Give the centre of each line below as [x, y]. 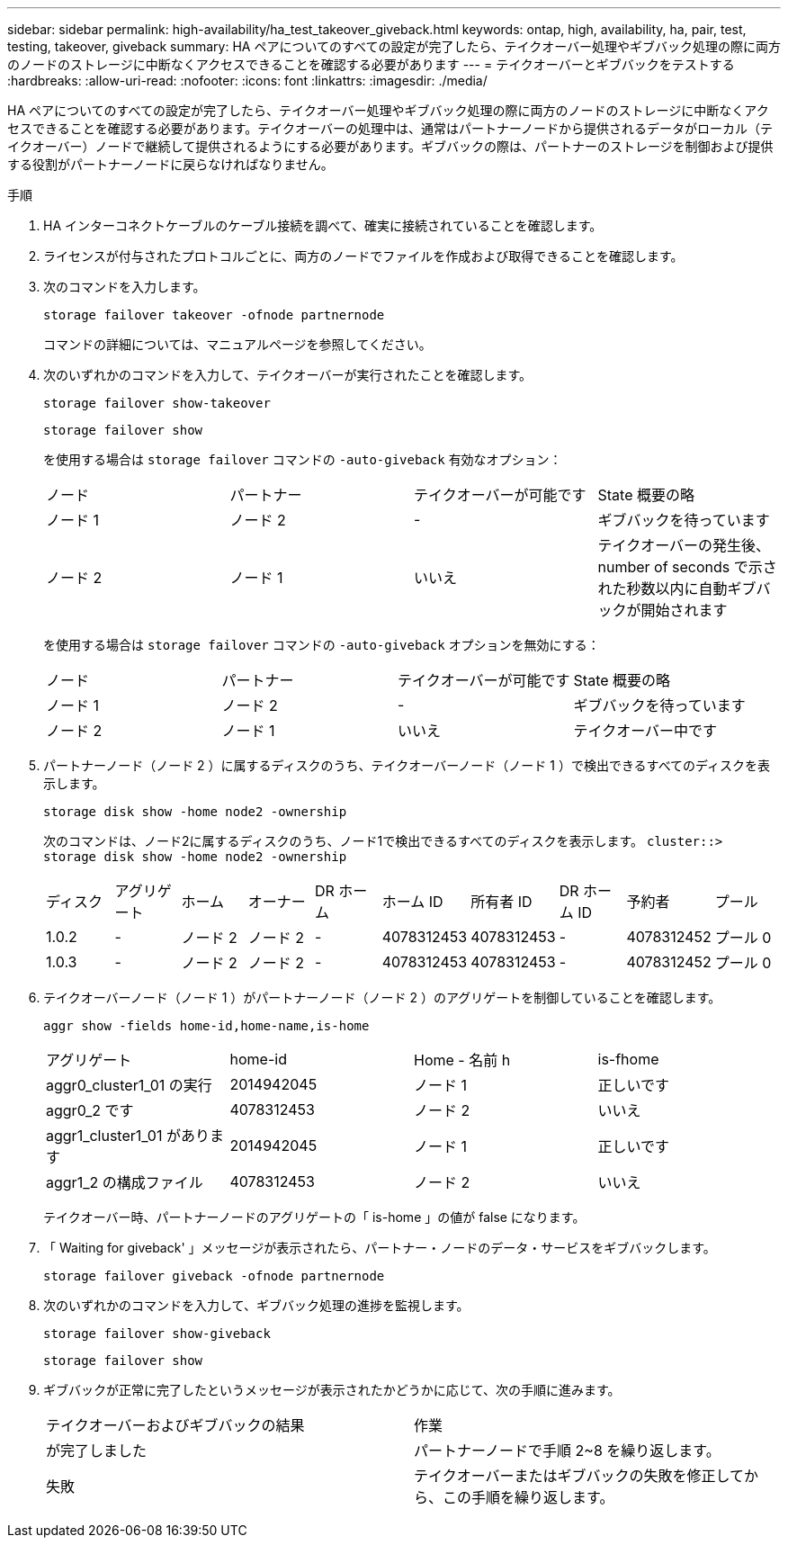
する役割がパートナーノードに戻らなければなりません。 [170, 164]
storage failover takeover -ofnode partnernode [214, 315]
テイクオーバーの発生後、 [684, 545]
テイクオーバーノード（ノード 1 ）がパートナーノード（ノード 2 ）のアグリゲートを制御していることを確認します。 [382, 997]
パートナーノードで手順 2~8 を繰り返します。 [567, 1451]
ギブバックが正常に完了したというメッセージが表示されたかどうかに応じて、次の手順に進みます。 [332, 1390]
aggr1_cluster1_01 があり [128, 1136]
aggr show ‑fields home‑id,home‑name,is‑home [206, 1026]
